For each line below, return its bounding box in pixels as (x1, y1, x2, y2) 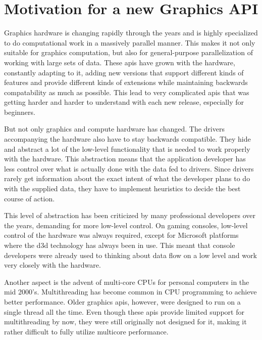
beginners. (4, 106, 35, 117)
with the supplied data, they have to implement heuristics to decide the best (4, 183, 241, 194)
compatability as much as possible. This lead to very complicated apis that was (4, 87, 249, 97)
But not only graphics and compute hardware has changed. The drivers (4, 123, 225, 134)
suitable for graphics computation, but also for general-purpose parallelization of (4, 47, 253, 58)
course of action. (4, 193, 55, 203)
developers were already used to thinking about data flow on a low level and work (4, 249, 257, 260)
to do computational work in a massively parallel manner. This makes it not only (4, 37, 255, 48)
